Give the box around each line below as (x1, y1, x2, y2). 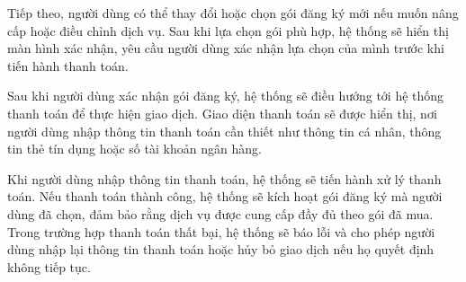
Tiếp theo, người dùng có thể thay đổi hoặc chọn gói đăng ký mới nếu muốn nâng (7, 4, 459, 22)
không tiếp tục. (7, 257, 91, 276)
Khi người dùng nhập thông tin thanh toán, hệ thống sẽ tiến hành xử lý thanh (7, 169, 442, 188)
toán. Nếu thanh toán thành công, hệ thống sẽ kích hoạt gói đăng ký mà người (7, 187, 443, 206)
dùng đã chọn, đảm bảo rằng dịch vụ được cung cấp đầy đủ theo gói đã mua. (7, 204, 434, 223)
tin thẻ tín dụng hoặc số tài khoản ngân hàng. (7, 139, 262, 158)
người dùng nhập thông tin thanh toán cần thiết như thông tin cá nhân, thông (7, 121, 442, 140)
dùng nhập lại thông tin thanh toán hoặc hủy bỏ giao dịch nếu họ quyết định (7, 240, 435, 259)
